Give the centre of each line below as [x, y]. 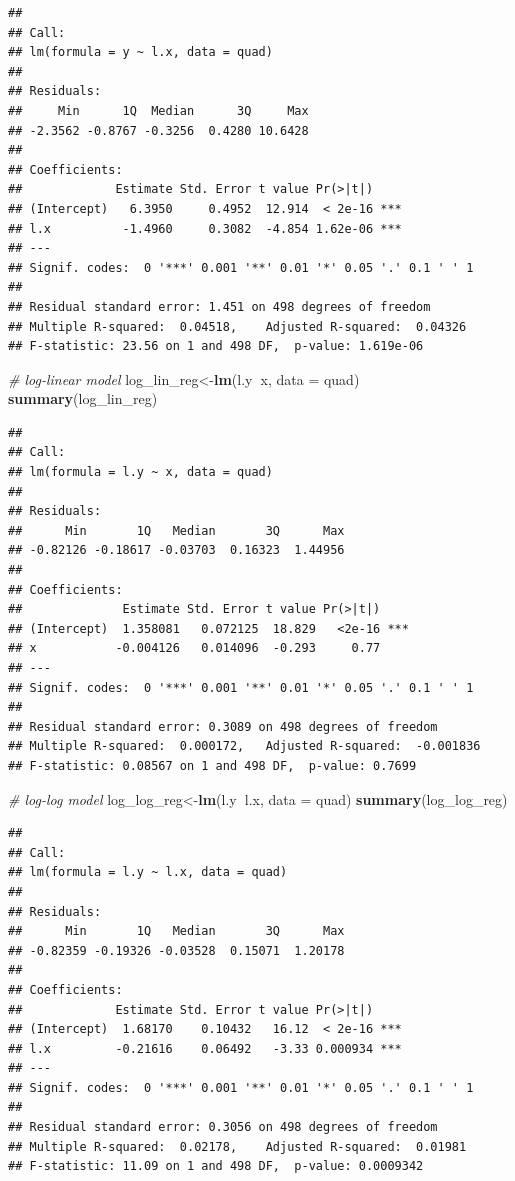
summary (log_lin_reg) [83, 398]
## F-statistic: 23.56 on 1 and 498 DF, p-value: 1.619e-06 [216, 346]
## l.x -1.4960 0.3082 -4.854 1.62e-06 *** [205, 228]
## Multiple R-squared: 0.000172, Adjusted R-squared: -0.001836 [244, 746]
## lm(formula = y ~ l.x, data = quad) [140, 52]
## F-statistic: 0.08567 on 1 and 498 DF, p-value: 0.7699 [212, 765]
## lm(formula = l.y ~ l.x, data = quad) [148, 872]
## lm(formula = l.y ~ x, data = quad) [140, 472]
